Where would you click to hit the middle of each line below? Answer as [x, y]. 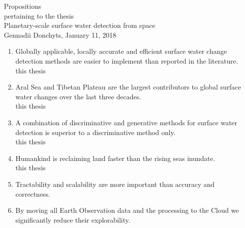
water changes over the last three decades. [78, 96]
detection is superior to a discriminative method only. [95, 132]
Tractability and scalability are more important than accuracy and [115, 184]
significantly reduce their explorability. [73, 219]
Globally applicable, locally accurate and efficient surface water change [121, 51]
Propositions [23, 6]
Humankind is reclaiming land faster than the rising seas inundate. [115, 158]
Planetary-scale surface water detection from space [80, 25]
